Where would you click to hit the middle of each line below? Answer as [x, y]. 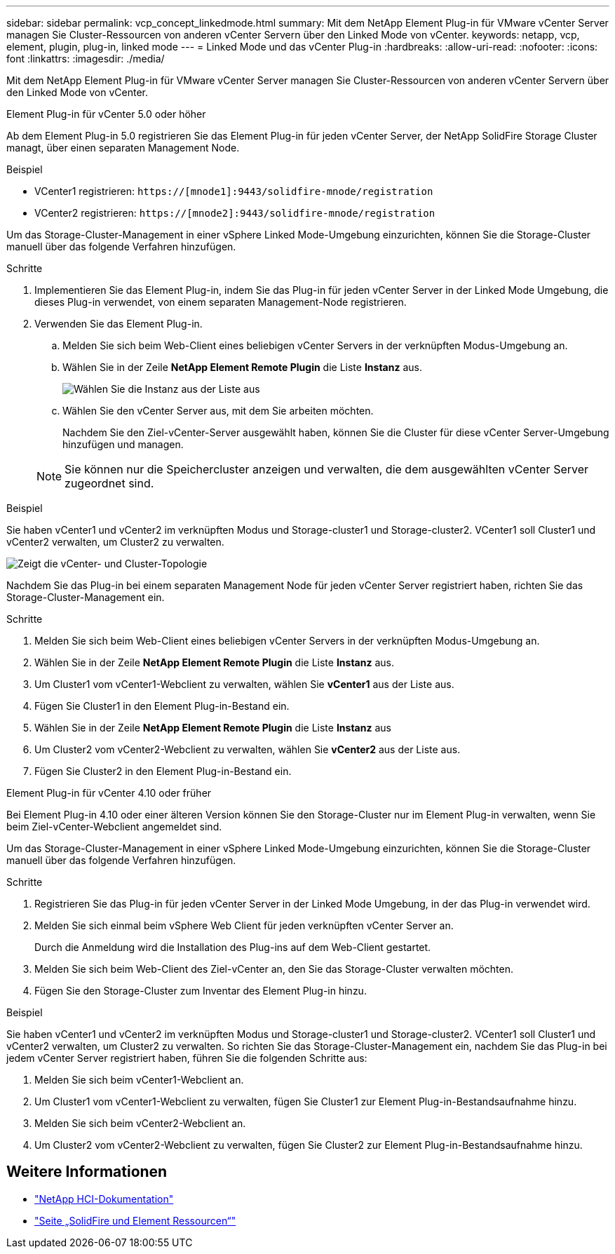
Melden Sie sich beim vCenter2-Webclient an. [140, 1123]
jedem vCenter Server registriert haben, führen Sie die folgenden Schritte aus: [187, 1058]
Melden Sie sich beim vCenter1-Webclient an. [139, 1080]
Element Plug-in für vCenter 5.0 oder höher [106, 114]
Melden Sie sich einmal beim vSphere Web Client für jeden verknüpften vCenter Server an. [244, 925]
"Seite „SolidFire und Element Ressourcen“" [135, 1220]
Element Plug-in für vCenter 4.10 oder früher [109, 793]
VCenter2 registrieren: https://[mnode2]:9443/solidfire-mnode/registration [235, 213]
